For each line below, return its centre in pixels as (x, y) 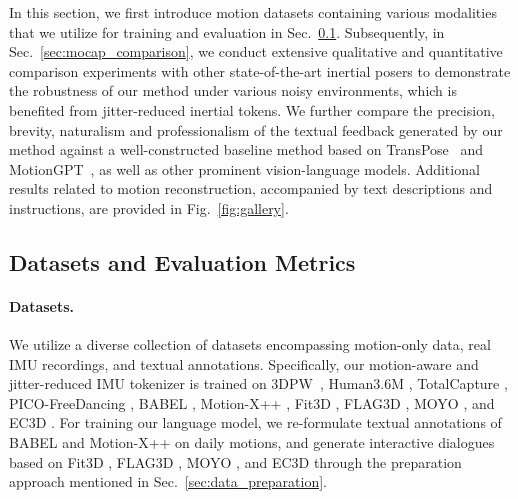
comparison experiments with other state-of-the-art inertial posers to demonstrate (260, 70)
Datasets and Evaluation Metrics (182, 261)
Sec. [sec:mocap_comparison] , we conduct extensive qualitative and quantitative (256, 51)
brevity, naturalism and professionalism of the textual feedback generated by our (256, 129)
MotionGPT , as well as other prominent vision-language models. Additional (244, 168)
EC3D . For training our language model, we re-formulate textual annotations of (255, 422)
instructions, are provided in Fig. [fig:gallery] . (149, 207)
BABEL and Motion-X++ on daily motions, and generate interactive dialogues (252, 442)
